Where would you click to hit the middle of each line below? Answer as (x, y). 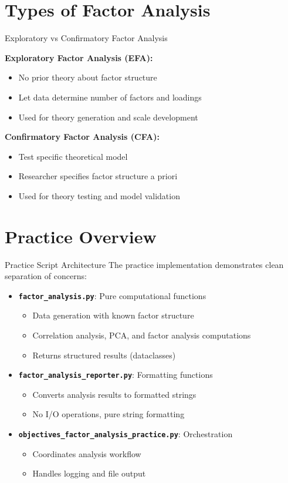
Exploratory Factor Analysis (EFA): (79, 57)
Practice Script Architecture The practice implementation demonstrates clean (144, 264)
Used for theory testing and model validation (99, 195)
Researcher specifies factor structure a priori (98, 176)
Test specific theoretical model (73, 156)
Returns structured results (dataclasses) (104, 355)
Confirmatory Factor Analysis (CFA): (82, 137)
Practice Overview (81, 236)
